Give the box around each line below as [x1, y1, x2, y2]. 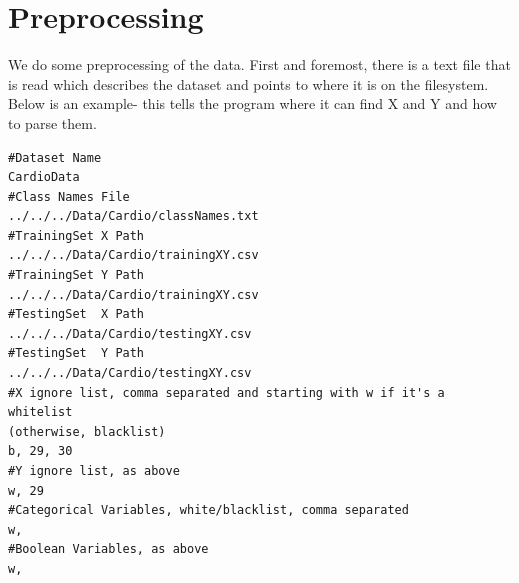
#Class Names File [8, 189, 130, 204]
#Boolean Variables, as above [8, 542, 209, 557]
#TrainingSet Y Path [8, 268, 145, 283]
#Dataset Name [8, 150, 102, 165]
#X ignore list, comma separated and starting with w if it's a [8, 385, 445, 400]
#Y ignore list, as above [8, 464, 180, 478]
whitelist [8, 405, 73, 420]
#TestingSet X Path [8, 307, 145, 322]
